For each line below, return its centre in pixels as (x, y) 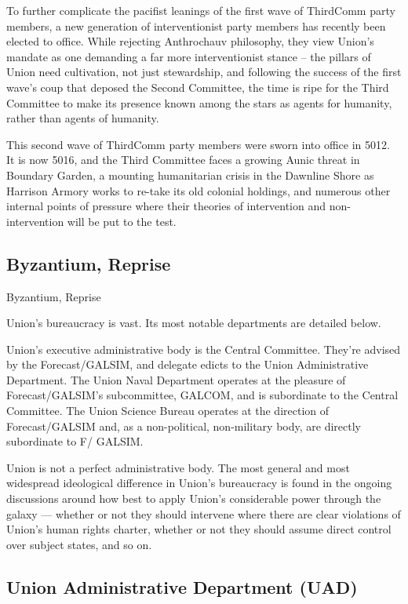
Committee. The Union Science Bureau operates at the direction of (168, 411)
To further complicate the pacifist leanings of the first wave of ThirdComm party (201, 10)
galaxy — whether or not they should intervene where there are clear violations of (204, 513)
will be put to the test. (122, 221)
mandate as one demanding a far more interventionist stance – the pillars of (189, 56)
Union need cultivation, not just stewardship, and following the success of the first (204, 72)
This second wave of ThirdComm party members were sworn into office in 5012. (198, 144)
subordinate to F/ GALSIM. (75, 441)
